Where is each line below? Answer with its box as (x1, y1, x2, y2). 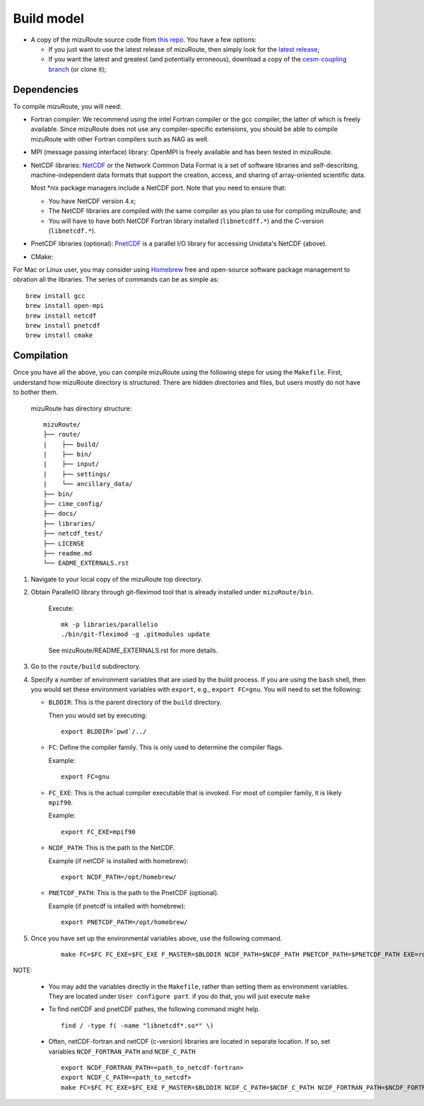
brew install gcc (25, 292, 86, 300)
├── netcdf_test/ (43, 529, 103, 538)
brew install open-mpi (25, 301, 105, 310)
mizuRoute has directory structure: (30, 404, 132, 413)
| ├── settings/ (43, 470, 111, 478)
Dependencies (13, 83, 79, 96)
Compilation (13, 350, 69, 362)
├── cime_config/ (43, 500, 103, 508)
